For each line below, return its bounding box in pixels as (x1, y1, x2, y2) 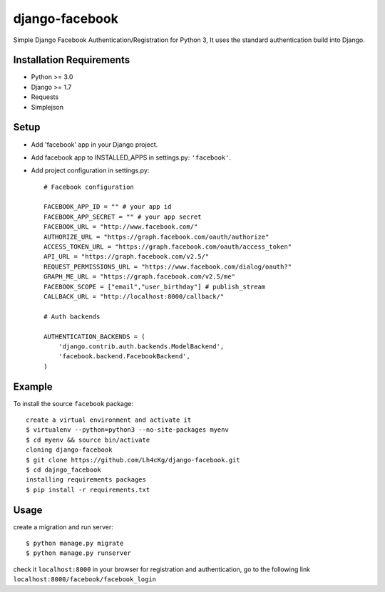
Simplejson (31, 103, 64, 111)
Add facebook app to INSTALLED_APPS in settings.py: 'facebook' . (31, 153, 232, 162)
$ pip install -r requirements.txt (26, 485, 150, 494)
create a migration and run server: (13, 522, 113, 531)
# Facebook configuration (43, 182, 135, 191)
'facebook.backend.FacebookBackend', (58, 353, 190, 360)
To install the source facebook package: (13, 399, 133, 407)
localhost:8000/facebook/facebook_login (13, 576, 157, 583)
